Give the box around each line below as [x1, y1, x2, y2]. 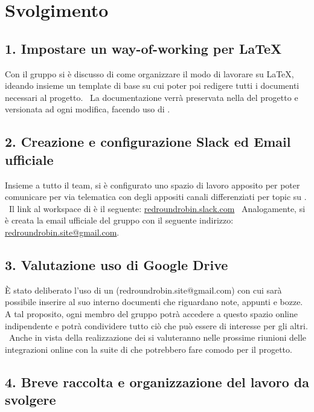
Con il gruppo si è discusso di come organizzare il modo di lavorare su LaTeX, [5, 67, 294, 80]
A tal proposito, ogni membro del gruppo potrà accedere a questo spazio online [5, 307, 298, 320]
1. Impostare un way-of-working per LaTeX [5, 39, 282, 57]
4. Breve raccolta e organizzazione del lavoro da [5, 372, 309, 391]
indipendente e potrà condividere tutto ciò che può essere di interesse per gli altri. [5, 319, 308, 332]
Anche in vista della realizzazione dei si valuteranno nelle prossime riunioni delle [8, 331, 307, 344]
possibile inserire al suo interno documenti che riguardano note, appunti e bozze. [5, 295, 303, 308]
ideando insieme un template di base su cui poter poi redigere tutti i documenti [5, 79, 300, 92]
